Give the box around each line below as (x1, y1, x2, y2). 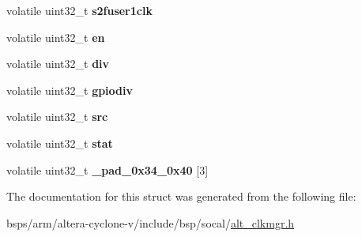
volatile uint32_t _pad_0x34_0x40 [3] (6, 161, 209, 178)
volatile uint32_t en (6, 28, 105, 45)
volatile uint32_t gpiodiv (6, 81, 133, 98)
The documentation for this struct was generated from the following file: (6, 188, 356, 205)
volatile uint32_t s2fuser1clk (6, 2, 153, 18)
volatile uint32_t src (6, 108, 108, 125)
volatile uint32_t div (6, 55, 110, 72)
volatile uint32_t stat (6, 134, 113, 151)
